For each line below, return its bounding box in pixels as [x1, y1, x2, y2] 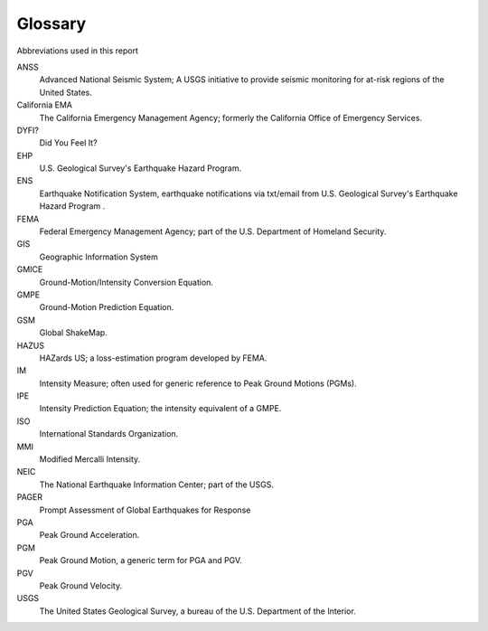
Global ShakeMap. [39, 327, 108, 338]
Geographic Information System [39, 251, 158, 262]
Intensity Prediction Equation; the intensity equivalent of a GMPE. [39, 403, 282, 414]
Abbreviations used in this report [16, 45, 139, 56]
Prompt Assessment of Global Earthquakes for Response [39, 504, 251, 515]
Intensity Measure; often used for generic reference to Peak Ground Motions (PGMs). [39, 378, 357, 389]
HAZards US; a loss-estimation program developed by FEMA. [39, 353, 267, 363]
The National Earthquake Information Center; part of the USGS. [39, 479, 275, 490]
